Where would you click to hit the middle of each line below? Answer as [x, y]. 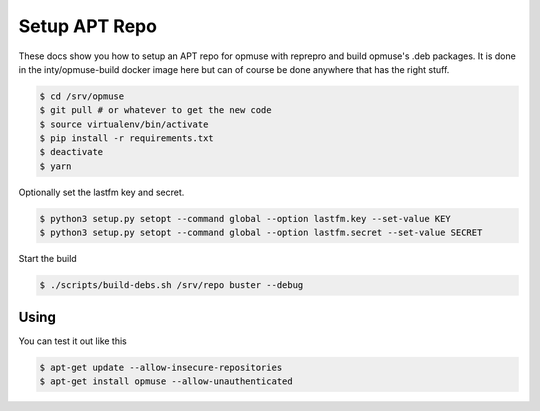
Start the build [47, 259]
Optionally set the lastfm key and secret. [101, 192]
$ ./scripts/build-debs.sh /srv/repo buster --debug [171, 285]
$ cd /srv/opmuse [82, 96]
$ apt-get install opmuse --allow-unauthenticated [166, 381]
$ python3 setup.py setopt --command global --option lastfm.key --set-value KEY [245, 218]
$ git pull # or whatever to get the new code [155, 110]
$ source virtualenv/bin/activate [124, 124]
